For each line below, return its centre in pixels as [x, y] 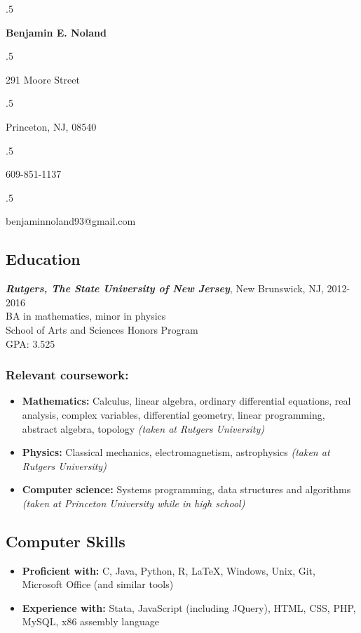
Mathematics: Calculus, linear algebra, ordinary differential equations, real [186, 401]
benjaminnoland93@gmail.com [71, 221]
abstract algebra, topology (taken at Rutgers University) [143, 428]
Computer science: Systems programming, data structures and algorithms [186, 489]
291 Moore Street [43, 79]
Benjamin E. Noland [56, 32]
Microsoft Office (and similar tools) [98, 584]
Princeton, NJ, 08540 [51, 126]
